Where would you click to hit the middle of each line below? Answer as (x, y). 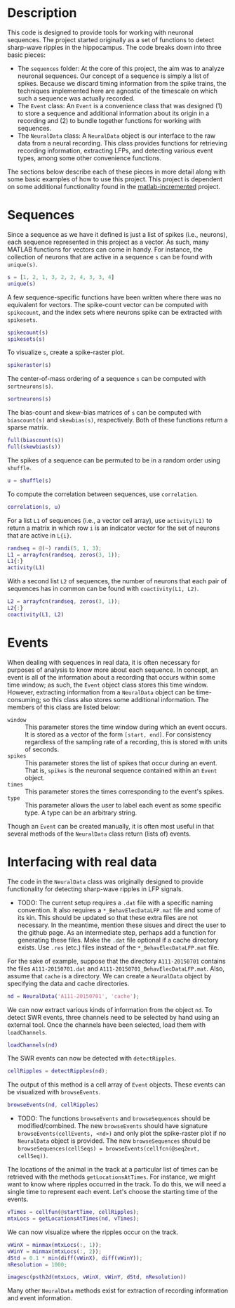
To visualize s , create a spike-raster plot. (66, 352)
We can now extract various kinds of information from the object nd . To (110, 1009)
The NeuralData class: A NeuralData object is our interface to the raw (116, 136)
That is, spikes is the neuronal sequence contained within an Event (121, 770)
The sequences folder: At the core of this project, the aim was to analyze (121, 68)
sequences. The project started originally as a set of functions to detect (111, 39)
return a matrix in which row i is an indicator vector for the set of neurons (114, 528)
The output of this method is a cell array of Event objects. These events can (116, 1084)
